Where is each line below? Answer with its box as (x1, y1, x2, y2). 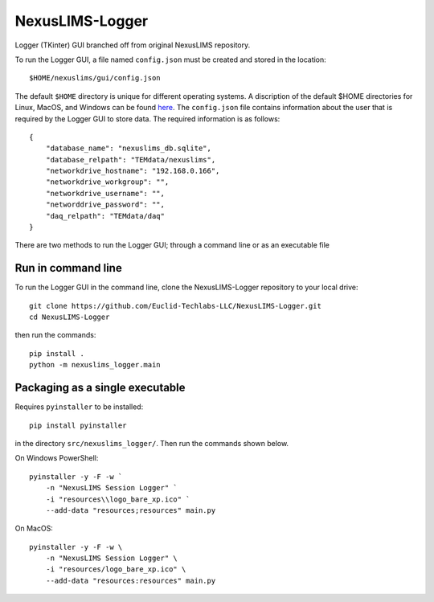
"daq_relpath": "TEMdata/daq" (45, 211, 165, 220)
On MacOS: (14, 523, 54, 534)
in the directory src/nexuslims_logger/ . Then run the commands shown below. (14, 438, 289, 448)
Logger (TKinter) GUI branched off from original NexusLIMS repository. (14, 40, 251, 50)
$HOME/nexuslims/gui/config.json (29, 73, 161, 83)
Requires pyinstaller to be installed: (14, 402, 144, 412)
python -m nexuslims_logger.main (29, 360, 161, 370)
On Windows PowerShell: (14, 453, 99, 463)
